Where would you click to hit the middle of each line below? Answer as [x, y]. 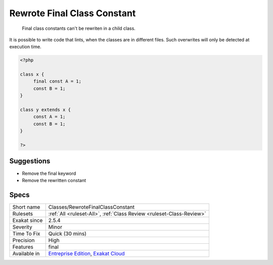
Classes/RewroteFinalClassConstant [92, 207]
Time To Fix [26, 234]
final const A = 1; [57, 81]
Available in [26, 253]
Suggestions [30, 161]
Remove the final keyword [49, 173]
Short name [26, 207]
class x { [32, 74]
